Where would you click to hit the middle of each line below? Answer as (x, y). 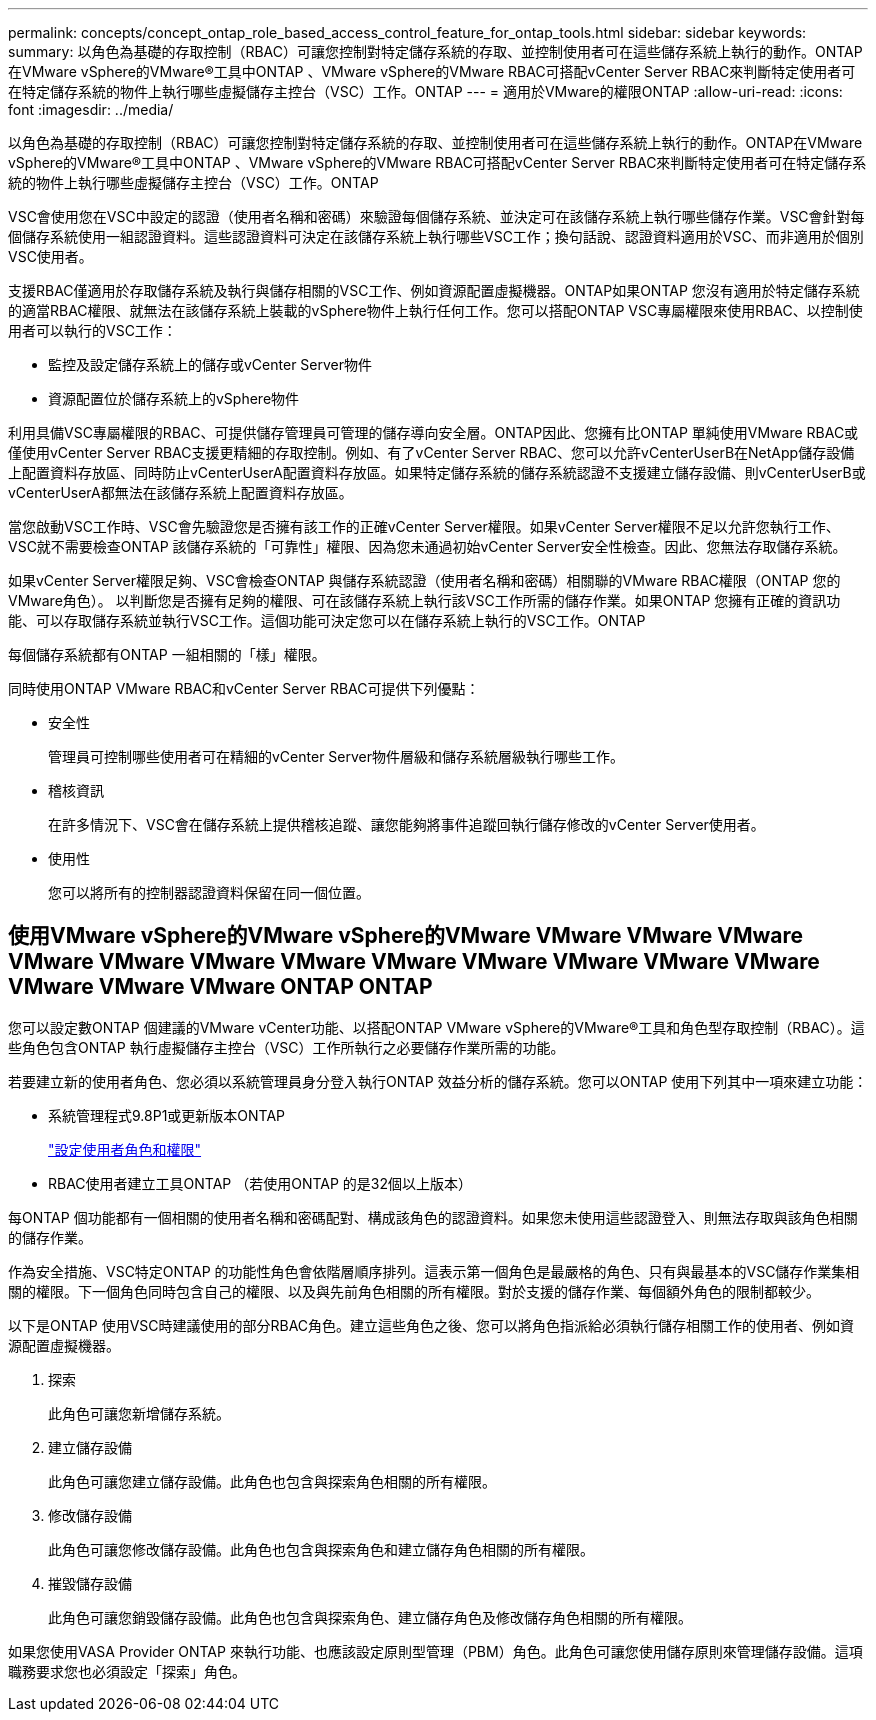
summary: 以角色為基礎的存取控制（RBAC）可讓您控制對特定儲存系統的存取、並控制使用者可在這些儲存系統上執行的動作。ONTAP (435, 51)
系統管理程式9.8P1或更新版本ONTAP (167, 1115)
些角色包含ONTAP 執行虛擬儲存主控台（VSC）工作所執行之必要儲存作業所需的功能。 (286, 1047)
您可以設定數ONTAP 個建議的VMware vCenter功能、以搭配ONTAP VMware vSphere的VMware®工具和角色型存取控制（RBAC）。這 (436, 1027)
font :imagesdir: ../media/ (91, 109)
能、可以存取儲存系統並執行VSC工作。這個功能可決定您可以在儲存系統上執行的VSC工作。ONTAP (327, 620)
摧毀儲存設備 (90, 1583)
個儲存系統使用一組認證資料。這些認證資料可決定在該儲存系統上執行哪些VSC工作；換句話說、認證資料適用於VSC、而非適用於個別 (436, 236)
